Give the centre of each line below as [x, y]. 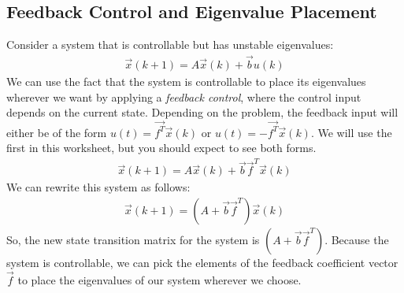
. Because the [357, 240]
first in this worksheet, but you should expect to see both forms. [161, 148]
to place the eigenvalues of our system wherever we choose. [159, 279]
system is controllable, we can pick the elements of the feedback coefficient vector [202, 263]
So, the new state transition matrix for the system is [133, 240]
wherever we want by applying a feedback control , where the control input [184, 96]
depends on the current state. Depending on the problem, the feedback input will [202, 112]
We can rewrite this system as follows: [98, 187]
